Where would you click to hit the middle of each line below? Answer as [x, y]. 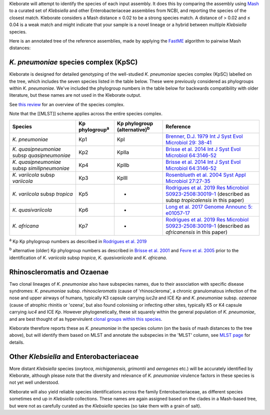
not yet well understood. [34, 382]
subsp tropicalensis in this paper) [205, 200]
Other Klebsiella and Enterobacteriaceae [74, 357]
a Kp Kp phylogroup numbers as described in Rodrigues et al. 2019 [78, 241]
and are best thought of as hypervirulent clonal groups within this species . [86, 319]
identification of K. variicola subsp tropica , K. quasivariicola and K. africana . [88, 258]
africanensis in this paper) [196, 232]
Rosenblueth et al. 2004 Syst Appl [206, 174]
